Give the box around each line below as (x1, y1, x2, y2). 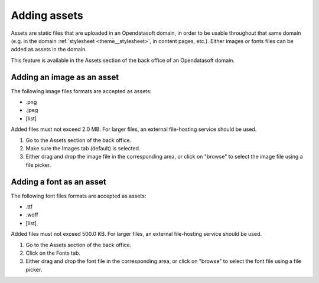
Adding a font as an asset (11, 177, 106, 187)
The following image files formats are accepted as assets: (11, 87, 152, 94)
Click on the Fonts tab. (25, 249, 81, 256)
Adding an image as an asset (11, 72, 119, 82)
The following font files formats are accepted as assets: (11, 192, 147, 199)
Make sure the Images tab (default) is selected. (25, 144, 141, 152)
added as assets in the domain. (11, 46, 87, 53)
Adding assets (11, 9, 83, 22)
